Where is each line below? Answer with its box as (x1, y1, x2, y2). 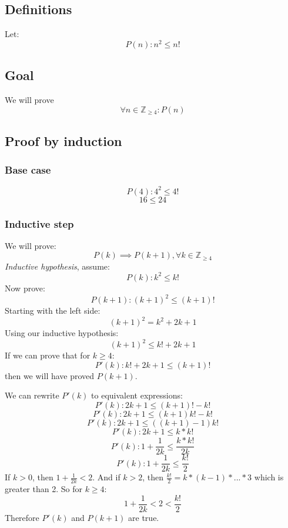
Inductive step (5, 216, 74, 231)
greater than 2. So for (5, 483, 82, 494)
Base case (5, 162, 51, 177)
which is (254, 471, 284, 483)
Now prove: (5, 281, 45, 294)
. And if (92, 471, 120, 483)
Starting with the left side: (5, 304, 101, 317)
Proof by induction (5, 131, 122, 150)
